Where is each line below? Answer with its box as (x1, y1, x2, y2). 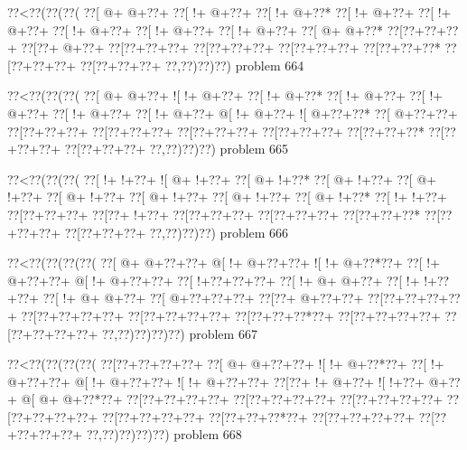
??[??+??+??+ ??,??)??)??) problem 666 (64, 222, 289, 241)
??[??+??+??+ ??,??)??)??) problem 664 (79, 55, 304, 74)
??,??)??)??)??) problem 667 (101, 323, 257, 342)
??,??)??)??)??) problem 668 (86, 425, 242, 444)
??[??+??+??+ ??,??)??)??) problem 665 (64, 139, 289, 158)
